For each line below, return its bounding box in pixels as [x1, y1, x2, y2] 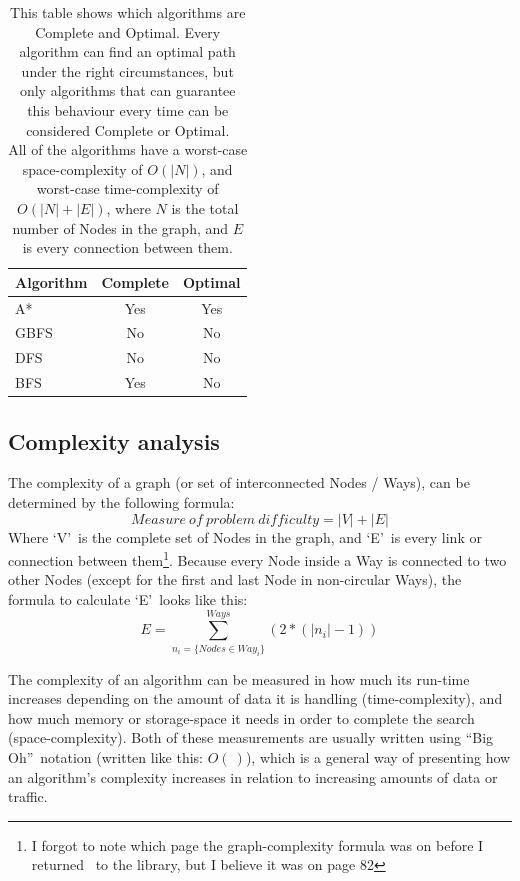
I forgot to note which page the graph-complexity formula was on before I [31, 834, 484, 855]
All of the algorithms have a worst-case [8, 139, 248, 160]
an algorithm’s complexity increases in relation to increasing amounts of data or [8, 766, 498, 787]
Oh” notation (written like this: [8, 747, 203, 768]
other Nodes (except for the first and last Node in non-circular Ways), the [8, 569, 462, 590]
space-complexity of [22, 158, 143, 179]
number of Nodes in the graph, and [12, 217, 229, 238]
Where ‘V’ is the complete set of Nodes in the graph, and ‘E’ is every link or [8, 526, 482, 547]
